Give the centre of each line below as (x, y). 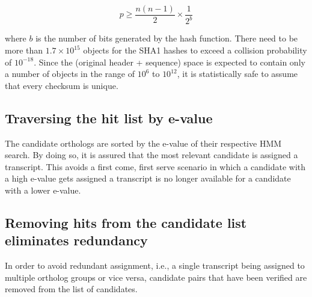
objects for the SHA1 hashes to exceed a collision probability (195, 50)
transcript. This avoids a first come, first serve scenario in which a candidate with (155, 166)
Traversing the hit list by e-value (109, 118)
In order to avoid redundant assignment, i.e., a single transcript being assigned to (155, 265)
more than (24, 50)
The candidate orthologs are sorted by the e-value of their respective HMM (143, 143)
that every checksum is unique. (62, 85)
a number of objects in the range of (70, 74)
